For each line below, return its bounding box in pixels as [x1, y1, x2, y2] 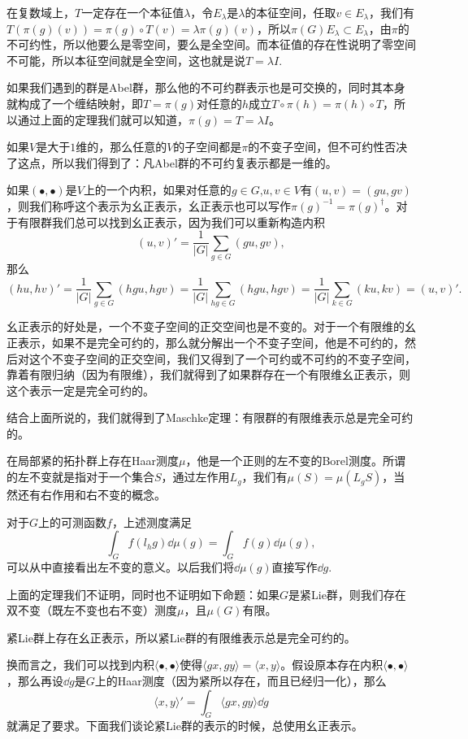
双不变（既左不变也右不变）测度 [6, 602, 177, 619]
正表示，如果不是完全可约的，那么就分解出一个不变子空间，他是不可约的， [6, 333, 405, 350]
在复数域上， [6, 4, 75, 20]
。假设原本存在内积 [280, 656, 383, 673]
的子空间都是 [173, 138, 242, 155]
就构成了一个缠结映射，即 [6, 94, 143, 111]
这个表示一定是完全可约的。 [6, 381, 154, 398]
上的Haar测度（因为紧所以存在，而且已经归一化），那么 [94, 672, 387, 689]
